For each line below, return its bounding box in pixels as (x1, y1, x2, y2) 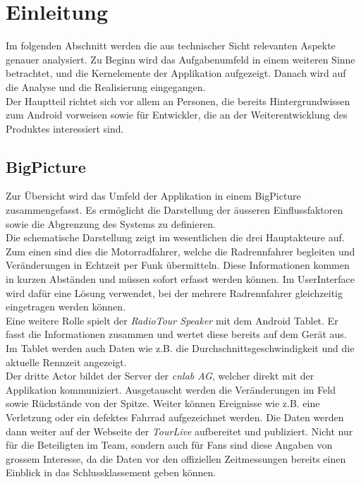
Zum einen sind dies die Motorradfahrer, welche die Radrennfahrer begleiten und (6, 243, 355, 258)
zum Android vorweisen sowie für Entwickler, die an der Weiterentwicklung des (6, 107, 348, 122)
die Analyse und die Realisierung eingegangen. (6, 79, 206, 94)
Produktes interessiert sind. (6, 121, 124, 135)
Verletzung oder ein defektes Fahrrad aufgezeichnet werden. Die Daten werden (6, 409, 344, 424)
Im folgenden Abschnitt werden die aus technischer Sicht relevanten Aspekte (6, 38, 336, 53)
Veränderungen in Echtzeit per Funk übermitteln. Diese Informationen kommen (6, 258, 350, 272)
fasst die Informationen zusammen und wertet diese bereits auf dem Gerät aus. (6, 327, 347, 341)
